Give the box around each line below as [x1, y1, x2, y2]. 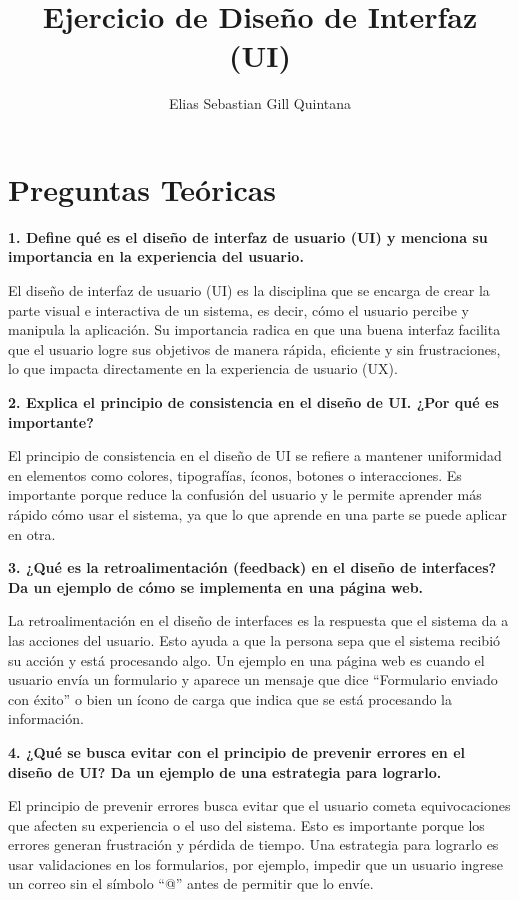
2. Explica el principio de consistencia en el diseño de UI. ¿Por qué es [8, 392, 499, 412]
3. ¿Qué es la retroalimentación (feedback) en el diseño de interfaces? [8, 557, 497, 578]
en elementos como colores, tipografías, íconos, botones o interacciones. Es [8, 464, 462, 485]
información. [8, 708, 84, 729]
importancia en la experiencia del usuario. [8, 246, 304, 267]
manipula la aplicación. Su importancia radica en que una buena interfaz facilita [8, 319, 501, 340]
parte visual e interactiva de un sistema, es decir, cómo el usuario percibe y [8, 299, 469, 320]
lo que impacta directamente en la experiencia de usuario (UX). [8, 358, 398, 379]
